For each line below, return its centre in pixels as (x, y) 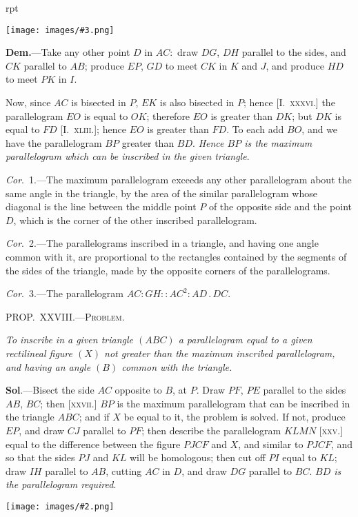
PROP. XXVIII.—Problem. (65, 316)
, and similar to (271, 444)
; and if (94, 417)
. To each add (255, 129)
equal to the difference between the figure (93, 444)
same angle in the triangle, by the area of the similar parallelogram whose (161, 193)
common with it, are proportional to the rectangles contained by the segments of (176, 256)
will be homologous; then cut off (198, 457)
